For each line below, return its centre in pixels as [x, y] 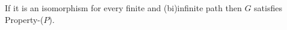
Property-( [24, 19]
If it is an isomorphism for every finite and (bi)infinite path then [123, 8]
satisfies [268, 8]
